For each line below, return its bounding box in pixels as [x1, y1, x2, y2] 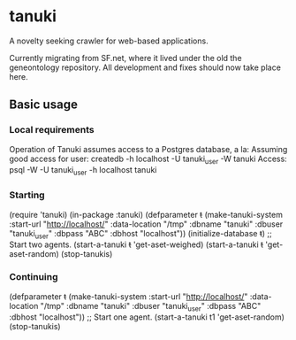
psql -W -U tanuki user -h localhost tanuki [9, 165, 157, 178]
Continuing [9, 271, 59, 283]
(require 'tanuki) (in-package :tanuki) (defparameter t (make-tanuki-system [9, 209, 283, 220]
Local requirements [9, 124, 95, 136]
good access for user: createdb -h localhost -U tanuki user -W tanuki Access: [9, 153, 287, 166]
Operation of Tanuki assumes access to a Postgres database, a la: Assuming [9, 143, 288, 154]
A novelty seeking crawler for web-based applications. [9, 35, 209, 46]
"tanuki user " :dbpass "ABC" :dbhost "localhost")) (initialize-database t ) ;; [9, 228, 272, 241]
